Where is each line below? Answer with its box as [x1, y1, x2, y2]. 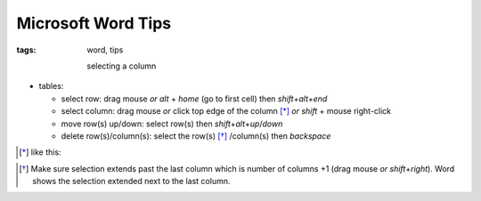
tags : [16, 44, 37, 55]
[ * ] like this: [19, 147, 61, 157]
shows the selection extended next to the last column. [32, 176, 231, 187]
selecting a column [86, 60, 157, 71]
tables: [38, 81, 64, 92]
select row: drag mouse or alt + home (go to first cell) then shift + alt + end [61, 93, 328, 104]
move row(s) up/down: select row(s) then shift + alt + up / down [61, 118, 283, 129]
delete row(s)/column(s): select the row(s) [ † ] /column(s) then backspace [61, 130, 331, 141]
